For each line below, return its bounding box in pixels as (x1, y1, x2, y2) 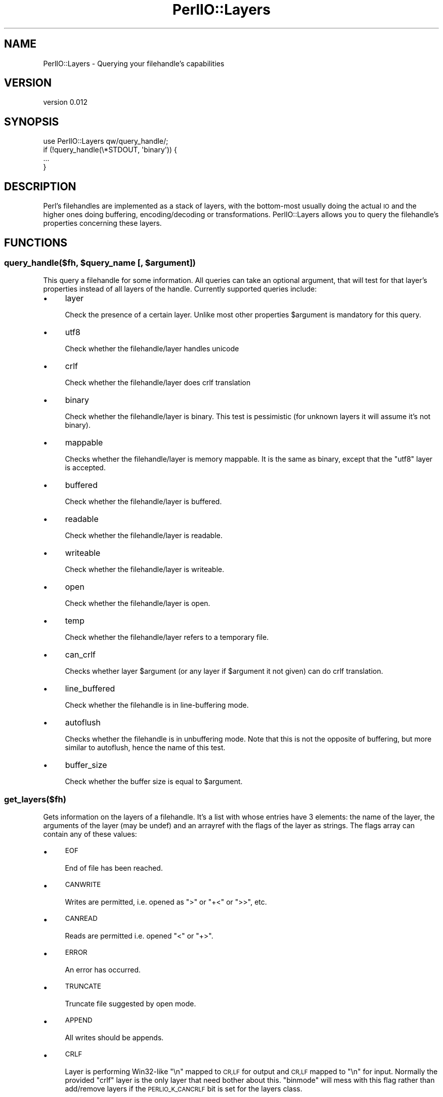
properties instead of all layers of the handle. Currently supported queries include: (43, 285, 317, 294)
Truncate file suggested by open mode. (65, 999, 196, 1008)
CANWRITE (65, 880, 101, 889)
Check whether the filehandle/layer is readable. (65, 531, 223, 540)
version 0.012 (43, 98, 88, 107)
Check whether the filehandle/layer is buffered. (65, 497, 222, 506)
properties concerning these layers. (43, 219, 162, 228)
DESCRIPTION (4, 180, 76, 193)
